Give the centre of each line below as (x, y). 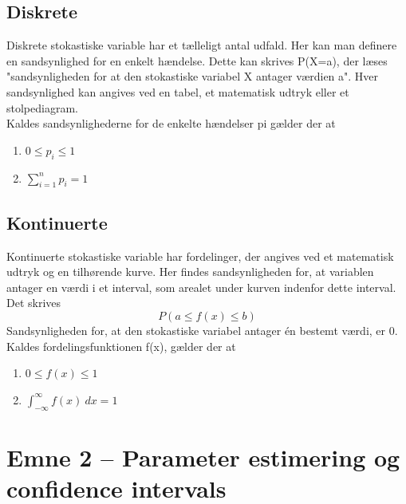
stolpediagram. (42, 107)
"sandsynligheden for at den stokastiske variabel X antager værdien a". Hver (193, 76)
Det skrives (34, 303)
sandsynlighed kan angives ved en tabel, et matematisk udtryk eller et (178, 91)
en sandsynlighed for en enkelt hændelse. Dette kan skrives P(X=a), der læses (197, 60)
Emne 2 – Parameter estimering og (203, 457)
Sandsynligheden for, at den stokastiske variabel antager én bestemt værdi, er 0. (202, 330)
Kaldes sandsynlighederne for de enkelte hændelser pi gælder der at (171, 123)
